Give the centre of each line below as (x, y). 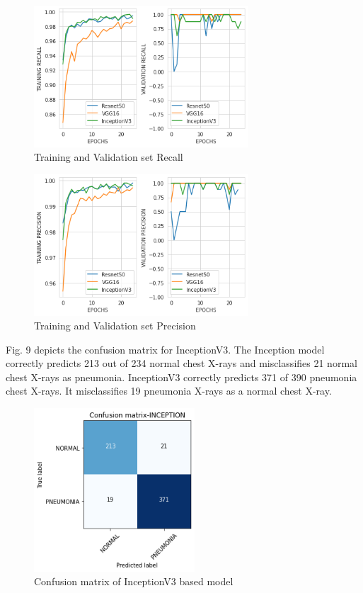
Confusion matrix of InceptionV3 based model (134, 581)
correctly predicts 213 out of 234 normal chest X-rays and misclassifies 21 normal (181, 363)
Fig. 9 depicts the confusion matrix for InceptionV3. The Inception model (165, 349)
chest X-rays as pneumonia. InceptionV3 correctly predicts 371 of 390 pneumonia (181, 377)
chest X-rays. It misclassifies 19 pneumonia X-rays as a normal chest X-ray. (169, 391)
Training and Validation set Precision (115, 326)
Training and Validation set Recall (109, 157)
